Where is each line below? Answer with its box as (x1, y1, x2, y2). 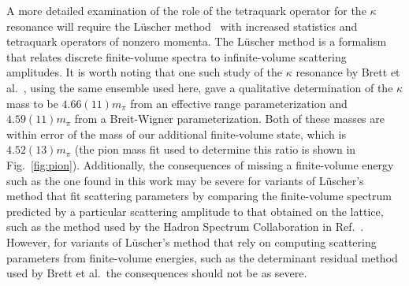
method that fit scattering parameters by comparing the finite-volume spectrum (6, 188, 392, 204)
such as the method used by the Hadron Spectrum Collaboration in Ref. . (6, 218, 364, 235)
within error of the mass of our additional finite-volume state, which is (6, 125, 346, 142)
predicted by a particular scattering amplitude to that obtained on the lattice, (6, 202, 384, 219)
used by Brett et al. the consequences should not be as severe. (6, 265, 307, 281)
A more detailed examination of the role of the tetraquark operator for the (6, 2, 366, 18)
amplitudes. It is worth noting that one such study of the (6, 64, 282, 80)
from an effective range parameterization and (130, 95, 348, 111)
